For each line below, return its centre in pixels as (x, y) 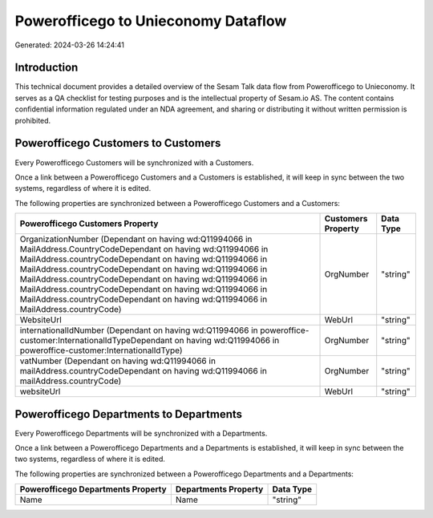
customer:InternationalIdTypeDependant (96, 341)
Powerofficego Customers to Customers (118, 143)
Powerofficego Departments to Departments (129, 414)
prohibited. (33, 120)
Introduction (47, 68)
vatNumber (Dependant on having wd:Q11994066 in (118, 361)
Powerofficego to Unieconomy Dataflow (151, 21)
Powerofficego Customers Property (89, 224)
